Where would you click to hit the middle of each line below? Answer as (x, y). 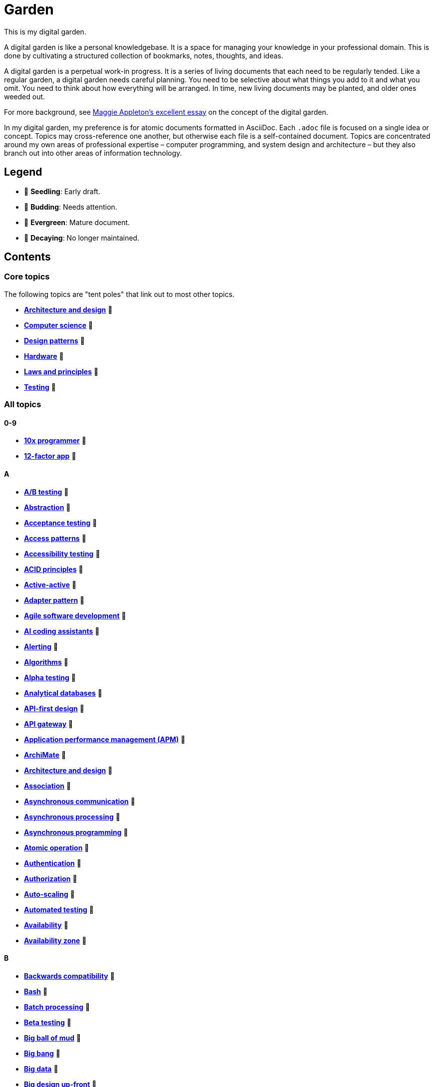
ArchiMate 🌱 (45, 755)
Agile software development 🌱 (75, 615)
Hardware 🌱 (44, 356)
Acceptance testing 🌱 (61, 523)
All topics (23, 405)
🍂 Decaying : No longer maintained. (82, 238)
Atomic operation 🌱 (57, 847)
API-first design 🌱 (54, 708)
